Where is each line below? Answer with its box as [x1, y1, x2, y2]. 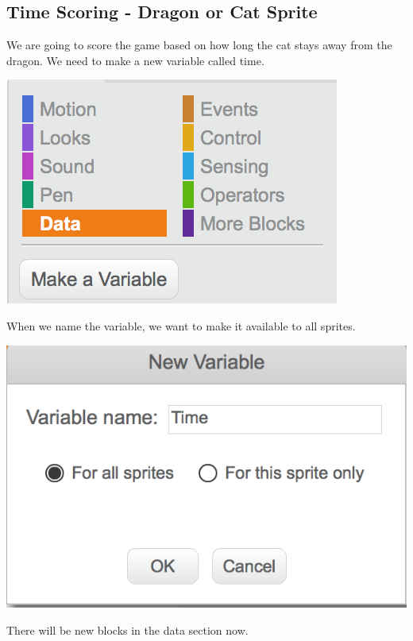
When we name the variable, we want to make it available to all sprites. [6, 317, 356, 334]
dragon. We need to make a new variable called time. [6, 52, 264, 68]
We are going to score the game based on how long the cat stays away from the [6, 37, 392, 53]
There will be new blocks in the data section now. [6, 621, 249, 638]
